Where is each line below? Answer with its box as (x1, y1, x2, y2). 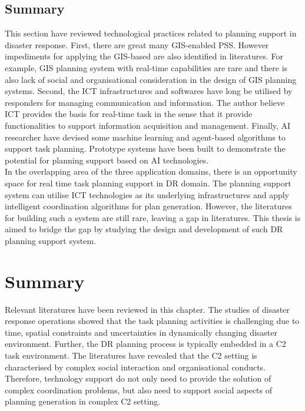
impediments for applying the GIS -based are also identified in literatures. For (5, 50, 283, 62)
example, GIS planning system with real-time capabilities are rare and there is (5, 61, 288, 73)
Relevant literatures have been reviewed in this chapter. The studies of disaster (5, 303, 290, 315)
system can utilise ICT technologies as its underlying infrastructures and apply (5, 188, 290, 201)
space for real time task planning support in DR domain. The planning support (5, 176, 291, 189)
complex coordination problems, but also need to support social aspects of (5, 383, 273, 396)
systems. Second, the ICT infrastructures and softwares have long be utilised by (5, 85, 293, 97)
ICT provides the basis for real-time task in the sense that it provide (5, 108, 253, 120)
